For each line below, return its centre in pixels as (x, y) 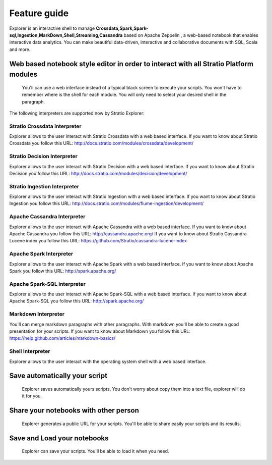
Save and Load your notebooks (59, 438)
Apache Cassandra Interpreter (47, 217)
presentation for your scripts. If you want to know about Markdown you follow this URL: (100, 331)
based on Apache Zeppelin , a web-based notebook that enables (191, 35)
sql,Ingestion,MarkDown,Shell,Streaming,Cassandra (66, 35)
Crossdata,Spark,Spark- (122, 28)
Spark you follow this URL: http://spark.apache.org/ (63, 271)
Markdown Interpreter (37, 314)
